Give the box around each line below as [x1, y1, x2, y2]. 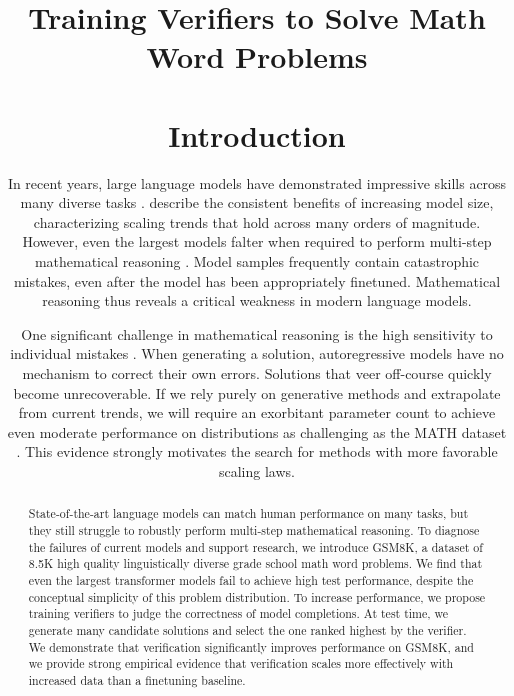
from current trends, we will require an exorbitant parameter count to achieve [18, 402, 496, 423]
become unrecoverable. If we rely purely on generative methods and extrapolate [13, 382, 501, 403]
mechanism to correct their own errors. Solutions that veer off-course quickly [22, 363, 492, 384]
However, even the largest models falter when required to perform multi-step [22, 231, 492, 252]
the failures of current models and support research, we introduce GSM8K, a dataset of [28, 538, 483, 555]
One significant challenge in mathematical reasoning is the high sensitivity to [21, 323, 493, 344]
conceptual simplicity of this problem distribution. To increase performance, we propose [28, 588, 486, 605]
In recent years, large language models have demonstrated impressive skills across [7, 172, 507, 193]
